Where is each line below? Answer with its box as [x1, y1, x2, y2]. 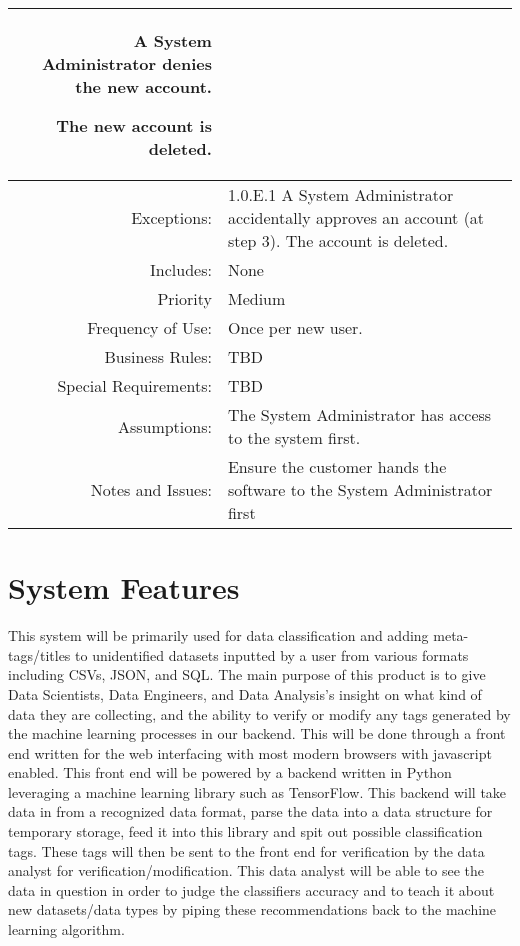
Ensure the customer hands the [227, 455, 447, 478]
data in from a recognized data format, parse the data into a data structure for [8, 801, 493, 822]
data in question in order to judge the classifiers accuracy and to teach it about [8, 879, 495, 900]
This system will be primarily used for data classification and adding [8, 625, 429, 646]
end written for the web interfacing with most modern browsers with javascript [8, 742, 492, 763]
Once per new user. [227, 316, 363, 339]
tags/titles [8, 644, 71, 665]
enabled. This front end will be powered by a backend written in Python [8, 762, 452, 783]
